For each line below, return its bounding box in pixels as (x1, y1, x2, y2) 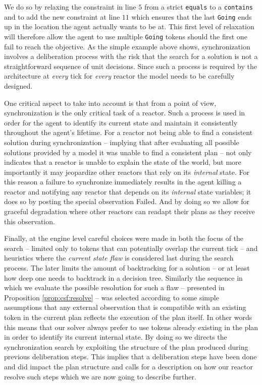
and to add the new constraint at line (4, 11, 120, 22)
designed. (4, 80, 33, 91)
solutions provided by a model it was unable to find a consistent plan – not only (4, 147, 252, 157)
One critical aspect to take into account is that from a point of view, (4, 97, 217, 108)
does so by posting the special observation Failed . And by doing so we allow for (4, 196, 250, 207)
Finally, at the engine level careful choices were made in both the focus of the (4, 233, 244, 243)
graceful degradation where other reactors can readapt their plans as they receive (4, 206, 255, 217)
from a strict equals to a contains (144, 2, 253, 12)
